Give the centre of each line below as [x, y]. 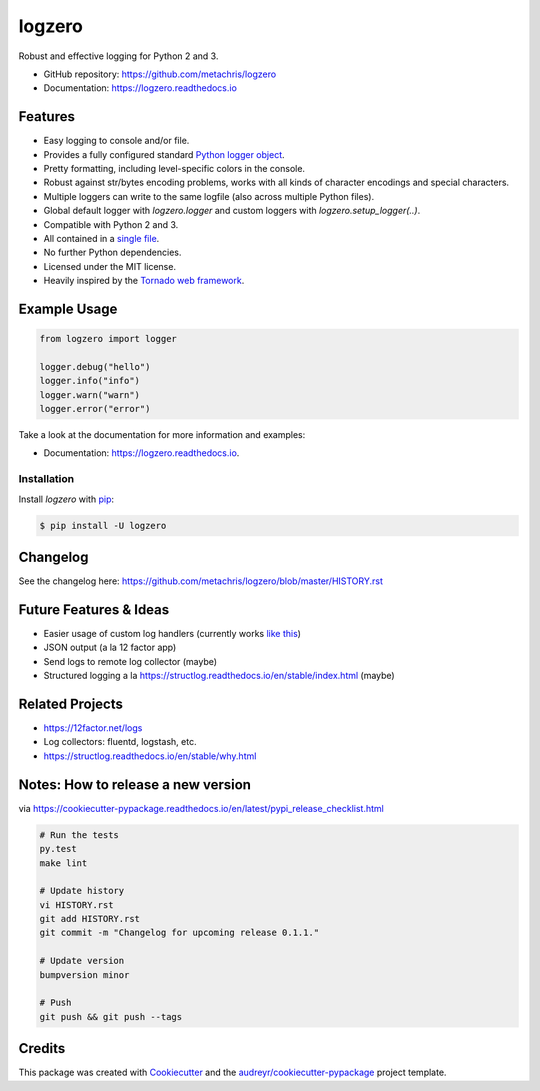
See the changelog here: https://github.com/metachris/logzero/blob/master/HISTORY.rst [201, 581]
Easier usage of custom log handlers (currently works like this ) [172, 633]
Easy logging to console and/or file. [116, 141]
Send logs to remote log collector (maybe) [130, 661]
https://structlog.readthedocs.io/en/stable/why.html [150, 756]
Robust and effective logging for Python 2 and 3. [118, 56]
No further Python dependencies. [112, 252]
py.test [58, 849]
